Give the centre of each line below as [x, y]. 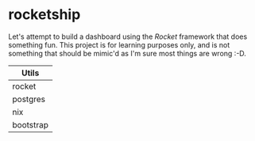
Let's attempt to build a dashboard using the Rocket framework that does [128, 36]
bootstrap [31, 124]
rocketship [44, 15]
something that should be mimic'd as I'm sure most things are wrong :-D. [127, 53]
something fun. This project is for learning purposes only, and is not [119, 44]
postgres [29, 99]
